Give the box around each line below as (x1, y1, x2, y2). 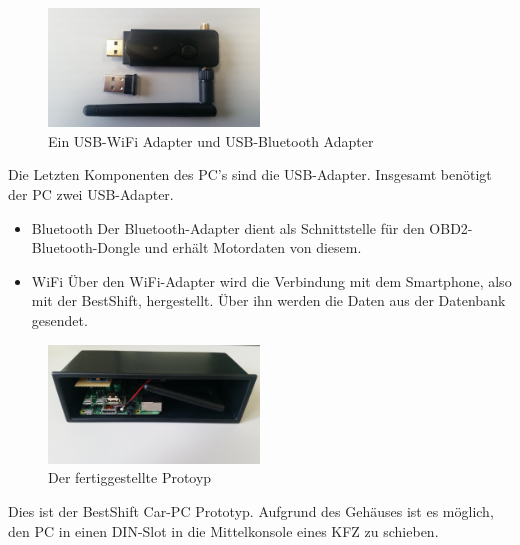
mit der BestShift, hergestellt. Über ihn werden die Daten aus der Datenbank (31, 290, 506, 311)
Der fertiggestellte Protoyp (48, 467, 212, 488)
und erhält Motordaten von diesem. (144, 237, 362, 258)
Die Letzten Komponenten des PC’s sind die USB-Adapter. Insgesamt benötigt (8, 164, 492, 185)
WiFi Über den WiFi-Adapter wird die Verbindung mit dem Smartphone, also (31, 270, 512, 291)
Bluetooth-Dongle (31, 237, 140, 258)
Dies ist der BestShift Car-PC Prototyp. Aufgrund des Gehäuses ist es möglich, (8, 501, 494, 522)
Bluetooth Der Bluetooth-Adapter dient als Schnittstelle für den (31, 217, 425, 238)
